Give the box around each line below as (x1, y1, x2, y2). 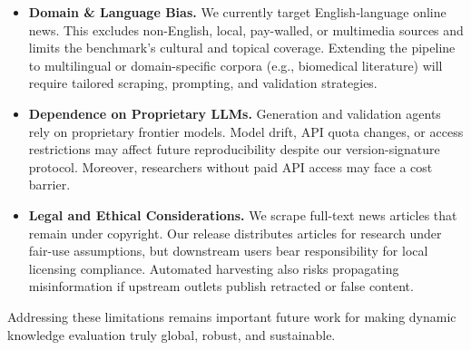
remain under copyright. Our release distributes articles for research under (28, 223, 442, 242)
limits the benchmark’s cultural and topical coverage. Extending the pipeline (28, 38, 456, 57)
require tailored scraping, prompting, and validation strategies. (28, 73, 378, 92)
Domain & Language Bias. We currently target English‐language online (28, 3, 446, 21)
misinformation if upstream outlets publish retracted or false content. (28, 277, 414, 296)
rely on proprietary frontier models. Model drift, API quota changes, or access (28, 122, 464, 141)
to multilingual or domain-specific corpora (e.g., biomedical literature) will (28, 55, 443, 74)
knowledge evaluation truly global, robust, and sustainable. (7, 325, 336, 344)
